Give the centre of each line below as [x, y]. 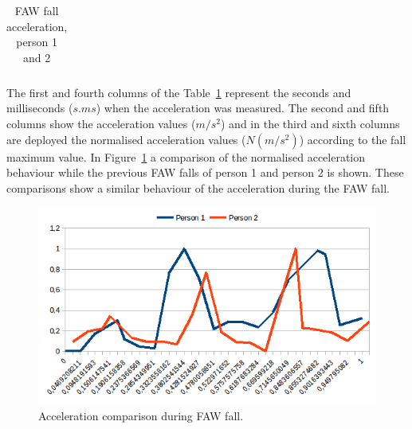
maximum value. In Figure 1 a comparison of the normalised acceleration [186, 156]
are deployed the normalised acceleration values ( [126, 139]
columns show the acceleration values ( [101, 124]
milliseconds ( [40, 108]
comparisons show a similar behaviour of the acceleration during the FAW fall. [198, 187]
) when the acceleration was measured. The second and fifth [243, 108]
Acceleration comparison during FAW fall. [141, 415]
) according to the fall [353, 139]
